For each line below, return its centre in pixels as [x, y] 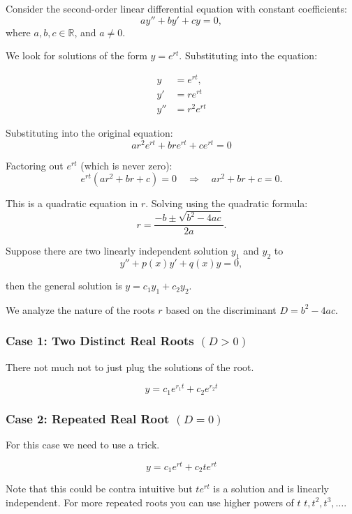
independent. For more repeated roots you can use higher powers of [150, 502]
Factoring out [35, 165]
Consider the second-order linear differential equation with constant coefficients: [176, 8]
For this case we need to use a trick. [83, 445]
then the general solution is [64, 286]
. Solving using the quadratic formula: [227, 203]
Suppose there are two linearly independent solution [117, 251]
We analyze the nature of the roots [80, 309]
